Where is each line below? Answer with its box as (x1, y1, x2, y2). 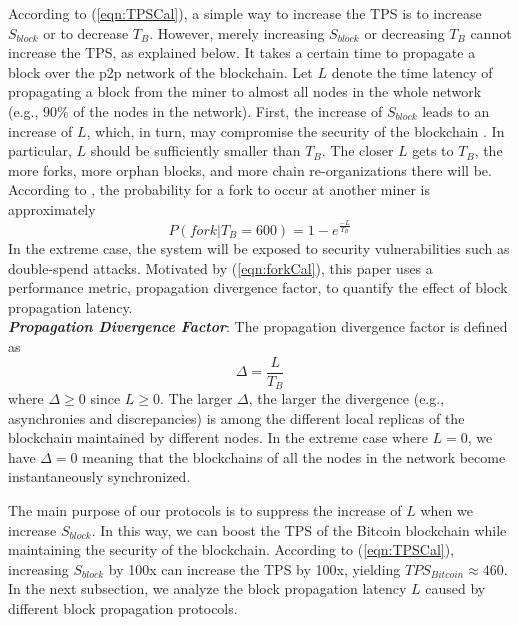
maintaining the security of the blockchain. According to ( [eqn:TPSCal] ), (8, 539, 455, 560)
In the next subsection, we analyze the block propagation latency (8, 578, 407, 599)
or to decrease (43, 22, 129, 43)
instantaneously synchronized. (8, 466, 191, 487)
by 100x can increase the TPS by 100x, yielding (108, 558, 401, 579)
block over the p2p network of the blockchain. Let (8, 61, 313, 82)
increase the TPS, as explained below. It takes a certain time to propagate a (8, 42, 476, 63)
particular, (8, 140, 72, 161)
